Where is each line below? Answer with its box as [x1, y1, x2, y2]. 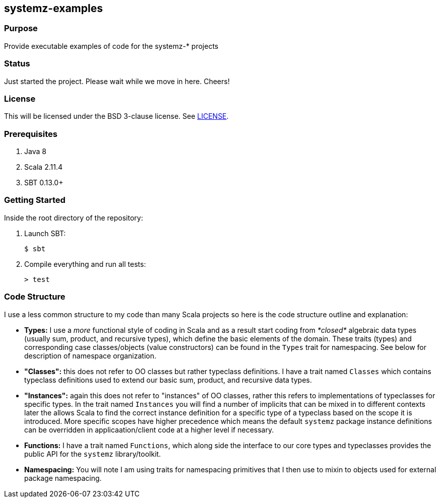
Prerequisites [4, 128, 57, 139]
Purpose [4, 23, 38, 34]
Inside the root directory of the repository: [4, 213, 143, 222]
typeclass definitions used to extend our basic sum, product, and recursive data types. [24, 375, 312, 384]
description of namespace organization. [24, 351, 157, 360]
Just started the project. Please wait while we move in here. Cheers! [4, 77, 230, 86]
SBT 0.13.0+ [24, 178, 64, 187]
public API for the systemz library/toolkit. [24, 449, 161, 458]
